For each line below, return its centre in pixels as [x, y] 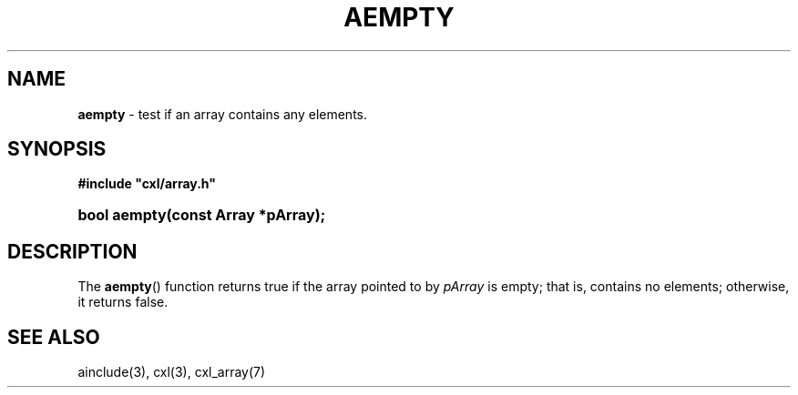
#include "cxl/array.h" [147, 184]
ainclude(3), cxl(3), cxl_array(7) [172, 372]
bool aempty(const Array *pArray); [202, 215]
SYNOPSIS [57, 149]
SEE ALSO [54, 337]
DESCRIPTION [72, 251]
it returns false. [123, 302]
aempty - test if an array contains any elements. [222, 114]
